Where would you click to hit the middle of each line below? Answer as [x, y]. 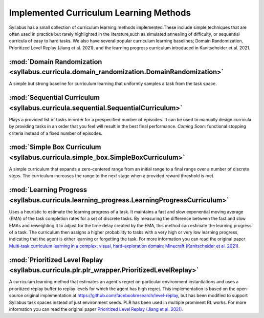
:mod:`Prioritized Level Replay [56, 260]
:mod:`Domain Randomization [55, 62]
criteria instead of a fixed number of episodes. [56, 133]
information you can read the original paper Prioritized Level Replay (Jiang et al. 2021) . [96, 309]
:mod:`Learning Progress [48, 190]
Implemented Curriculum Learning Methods [100, 13]
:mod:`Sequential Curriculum [55, 98]
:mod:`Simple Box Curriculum [55, 147]
